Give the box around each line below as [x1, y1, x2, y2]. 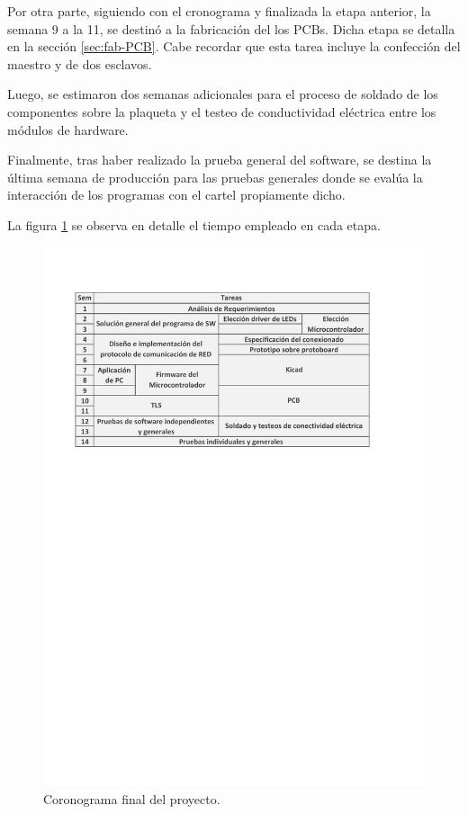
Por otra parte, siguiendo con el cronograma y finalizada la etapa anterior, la [7, 2, 431, 20]
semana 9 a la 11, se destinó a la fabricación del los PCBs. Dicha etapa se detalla [7, 19, 455, 38]
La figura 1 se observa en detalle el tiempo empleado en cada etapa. [7, 215, 381, 234]
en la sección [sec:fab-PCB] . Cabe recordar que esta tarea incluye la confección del [7, 37, 461, 56]
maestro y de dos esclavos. [7, 54, 152, 73]
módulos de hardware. [7, 120, 129, 139]
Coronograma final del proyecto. [43, 790, 220, 809]
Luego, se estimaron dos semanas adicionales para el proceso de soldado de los [7, 85, 438, 103]
